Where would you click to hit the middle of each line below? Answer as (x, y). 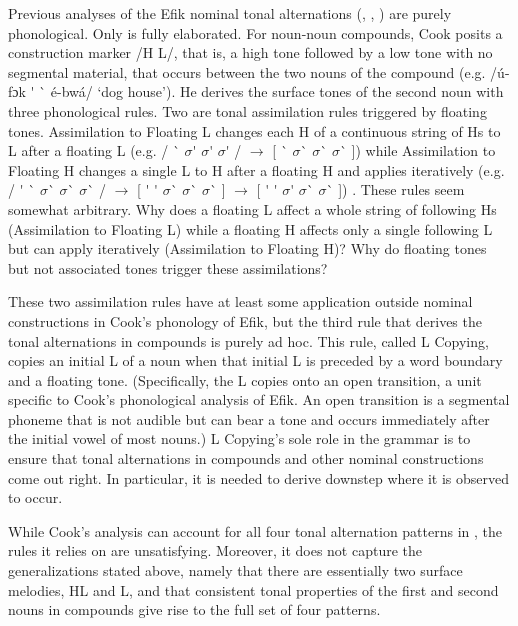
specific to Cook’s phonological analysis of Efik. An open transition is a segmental (259, 399)
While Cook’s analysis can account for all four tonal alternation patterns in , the (255, 530)
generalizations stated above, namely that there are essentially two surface (235, 570)
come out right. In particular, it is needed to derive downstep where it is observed (259, 477)
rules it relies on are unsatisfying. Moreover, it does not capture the (215, 550)
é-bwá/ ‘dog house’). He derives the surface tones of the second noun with (277, 91)
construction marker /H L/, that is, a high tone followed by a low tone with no (250, 52)
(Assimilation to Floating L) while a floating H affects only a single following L (250, 228)
